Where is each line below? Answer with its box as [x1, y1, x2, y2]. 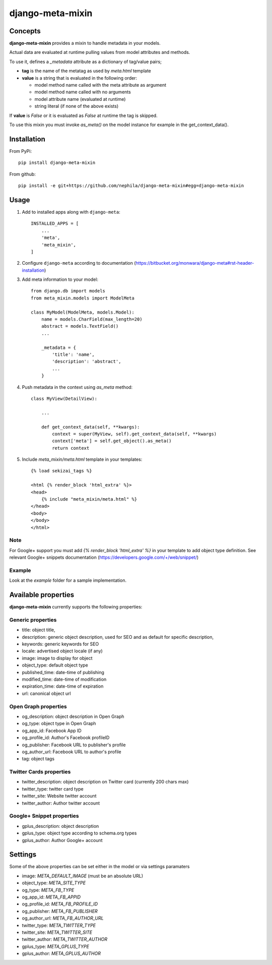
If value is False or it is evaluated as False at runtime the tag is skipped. [9, 112, 158, 118]
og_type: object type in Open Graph [22, 720, 96, 727]
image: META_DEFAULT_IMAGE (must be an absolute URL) [22, 873, 144, 879]
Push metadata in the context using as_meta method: [22, 384, 133, 390]
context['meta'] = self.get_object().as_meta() [52, 438, 172, 444]
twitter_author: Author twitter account [22, 800, 100, 806]
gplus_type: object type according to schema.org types [22, 830, 137, 836]
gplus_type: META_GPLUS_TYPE [22, 943, 89, 949]
